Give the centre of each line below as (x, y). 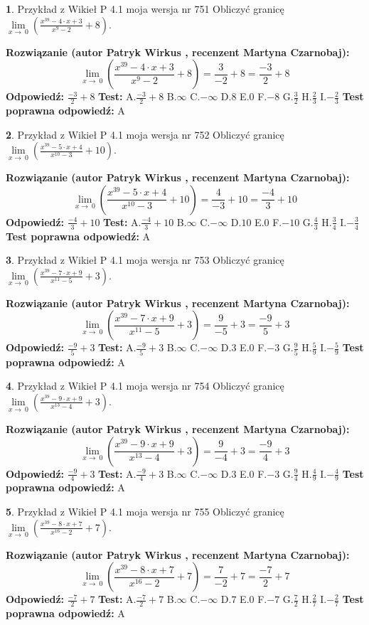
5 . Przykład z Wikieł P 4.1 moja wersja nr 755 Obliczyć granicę (145, 511)
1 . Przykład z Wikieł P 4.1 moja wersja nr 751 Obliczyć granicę (145, 9)
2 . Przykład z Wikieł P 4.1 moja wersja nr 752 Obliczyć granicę (145, 134)
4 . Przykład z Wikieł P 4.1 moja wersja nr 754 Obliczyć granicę (145, 386)
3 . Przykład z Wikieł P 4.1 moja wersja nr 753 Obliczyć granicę (145, 260)
